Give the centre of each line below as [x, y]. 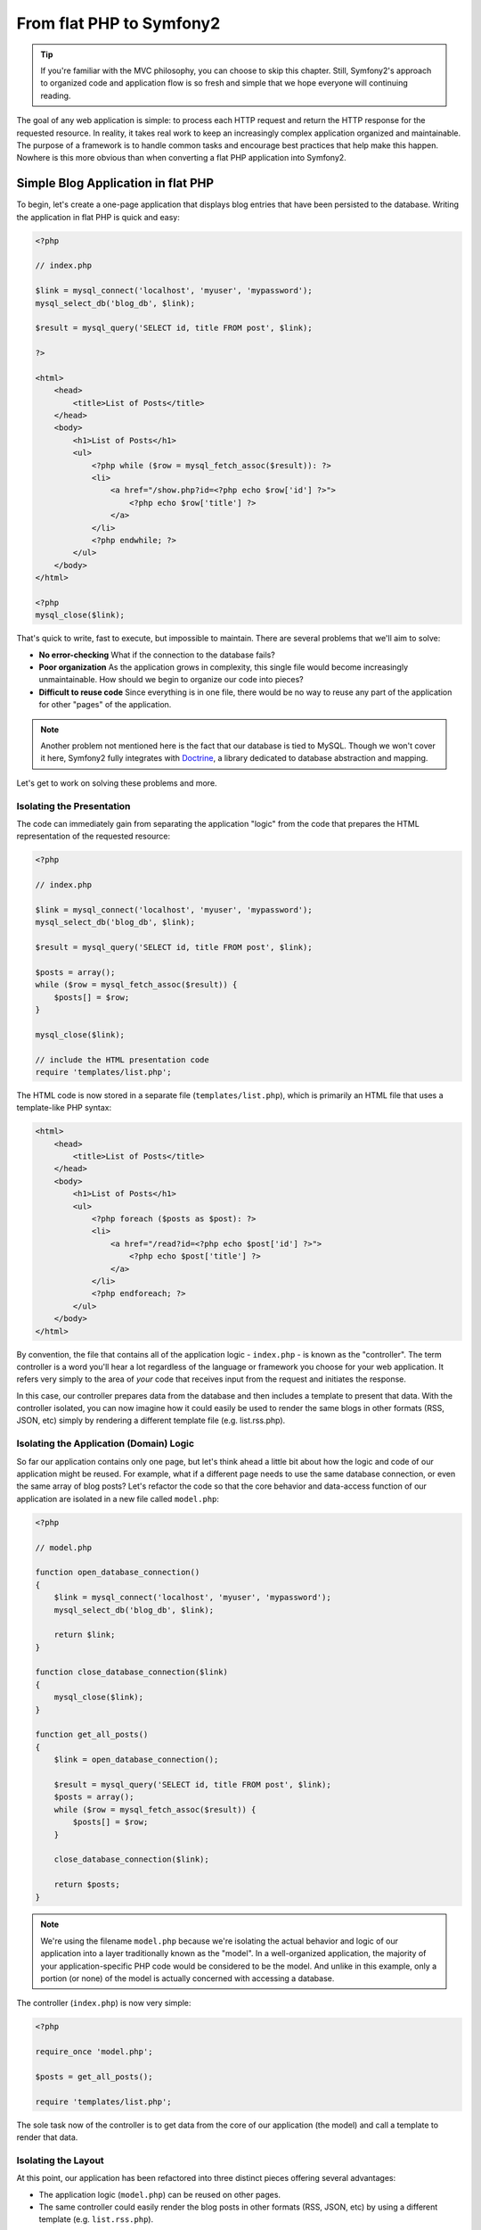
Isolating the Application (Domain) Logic [106, 1443]
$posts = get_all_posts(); [94, 2077]
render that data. [47, 2137]
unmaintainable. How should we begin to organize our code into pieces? [171, 680]
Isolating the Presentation [73, 805]
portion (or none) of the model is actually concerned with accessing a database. [188, 1978]
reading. [56, 95]
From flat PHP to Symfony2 [118, 23]
